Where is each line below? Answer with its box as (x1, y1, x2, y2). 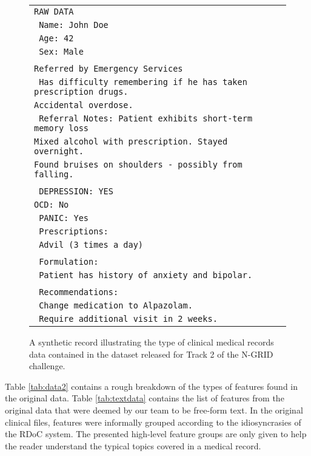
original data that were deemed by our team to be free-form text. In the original (5, 403, 303, 416)
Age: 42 (39, 33, 74, 43)
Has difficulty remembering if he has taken (39, 77, 247, 87)
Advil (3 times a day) (39, 240, 144, 250)
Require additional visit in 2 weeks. (39, 314, 218, 324)
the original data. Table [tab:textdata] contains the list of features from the (5, 392, 284, 404)
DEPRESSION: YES (39, 186, 113, 196)
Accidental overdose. (34, 100, 133, 110)
